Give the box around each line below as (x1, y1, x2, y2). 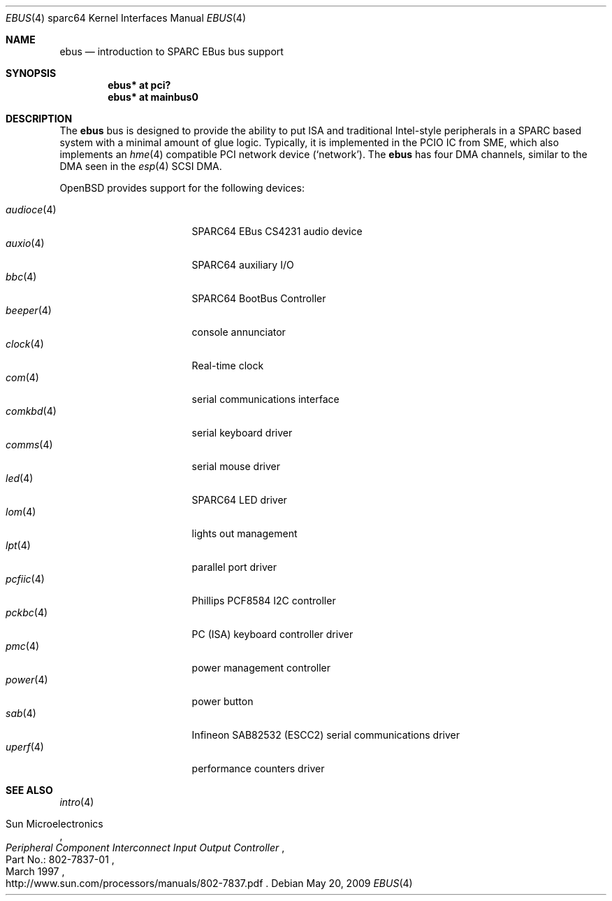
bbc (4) (6, 271, 37, 283)
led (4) (6, 472, 34, 484)
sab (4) (6, 707, 36, 719)
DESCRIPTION (6, 113, 73, 125)
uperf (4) (6, 741, 44, 753)
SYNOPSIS (6, 67, 57, 79)
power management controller (191, 662, 330, 674)
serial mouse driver (191, 460, 280, 472)
